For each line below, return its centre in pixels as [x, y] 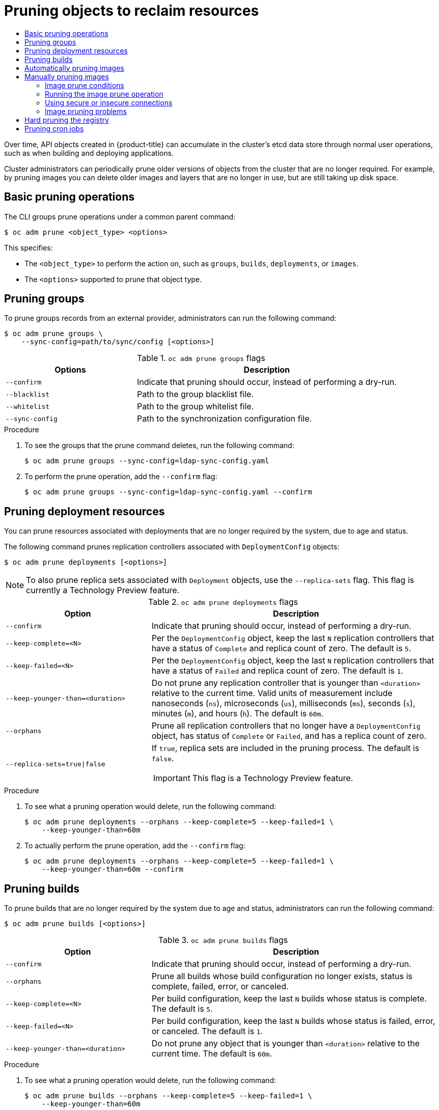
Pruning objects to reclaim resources [132, 11]
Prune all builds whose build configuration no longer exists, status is [282, 976]
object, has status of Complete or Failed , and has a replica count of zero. [289, 736]
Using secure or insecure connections [109, 102]
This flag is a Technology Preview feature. [273, 778]
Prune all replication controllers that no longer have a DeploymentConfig [286, 726]
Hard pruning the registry [67, 120]
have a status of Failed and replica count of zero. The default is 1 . [277, 671]
